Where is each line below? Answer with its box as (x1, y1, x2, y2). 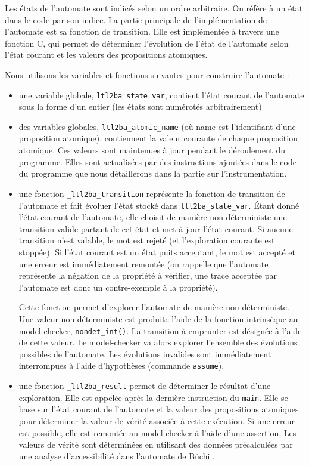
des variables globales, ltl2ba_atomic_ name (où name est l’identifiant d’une (18, 120, 296, 132)
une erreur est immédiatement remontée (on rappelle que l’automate (18, 257, 269, 270)
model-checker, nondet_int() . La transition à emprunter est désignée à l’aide (18, 324, 302, 337)
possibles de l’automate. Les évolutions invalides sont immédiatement (18, 347, 271, 360)
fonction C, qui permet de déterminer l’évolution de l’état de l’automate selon (5, 36, 289, 49)
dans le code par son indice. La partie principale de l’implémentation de (5, 13, 267, 26)
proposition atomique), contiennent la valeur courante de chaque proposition (18, 132, 298, 144)
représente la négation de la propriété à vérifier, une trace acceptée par (18, 269, 277, 282)
